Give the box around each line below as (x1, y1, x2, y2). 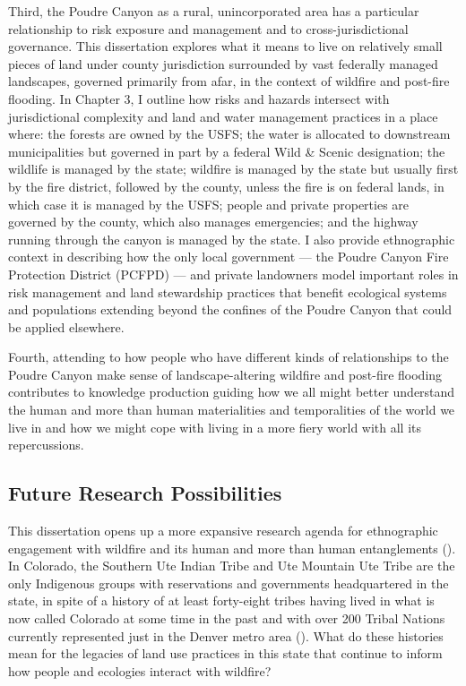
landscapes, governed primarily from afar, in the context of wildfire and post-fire (8, 72, 450, 90)
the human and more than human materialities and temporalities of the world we (8, 400, 455, 419)
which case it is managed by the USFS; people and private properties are (8, 194, 410, 213)
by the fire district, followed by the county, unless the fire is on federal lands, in (8, 176, 444, 195)
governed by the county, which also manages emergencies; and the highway (8, 212, 419, 231)
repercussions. (8, 435, 84, 454)
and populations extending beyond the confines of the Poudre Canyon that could (8, 300, 453, 319)
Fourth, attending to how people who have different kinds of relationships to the (8, 347, 449, 366)
